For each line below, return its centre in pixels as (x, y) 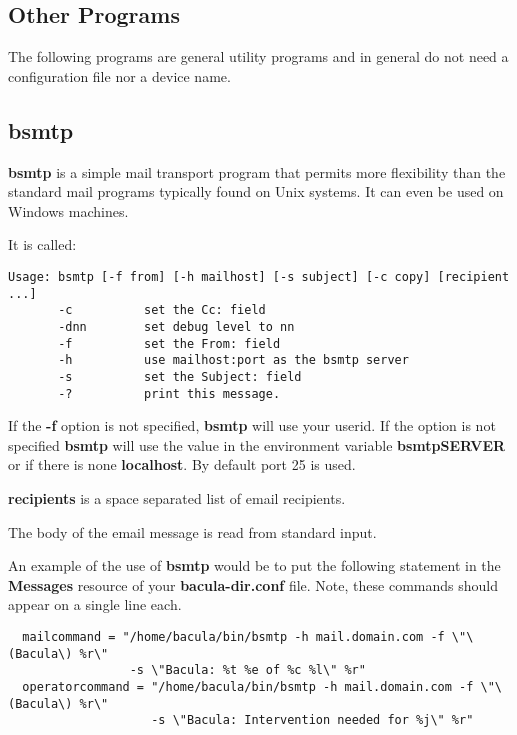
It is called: (42, 244)
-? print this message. (169, 393)
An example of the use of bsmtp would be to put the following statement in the (254, 565)
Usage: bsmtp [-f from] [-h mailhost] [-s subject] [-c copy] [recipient (259, 276)
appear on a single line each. (95, 604)
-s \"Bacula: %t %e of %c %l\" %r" (247, 670)
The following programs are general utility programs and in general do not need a (258, 56)
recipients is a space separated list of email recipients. (177, 498)
